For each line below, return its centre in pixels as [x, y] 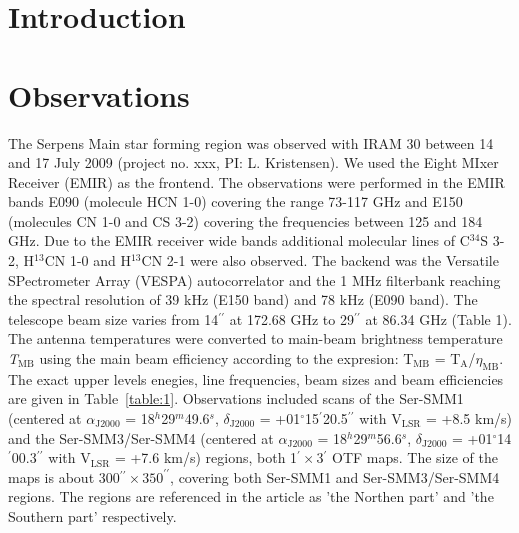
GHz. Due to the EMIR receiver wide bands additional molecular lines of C [239, 240]
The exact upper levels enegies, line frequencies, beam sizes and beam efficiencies [256, 378]
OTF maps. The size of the [414, 457]
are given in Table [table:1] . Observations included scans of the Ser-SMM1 [236, 398]
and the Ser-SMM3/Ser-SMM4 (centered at [141, 437]
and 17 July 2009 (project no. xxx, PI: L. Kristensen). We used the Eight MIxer [253, 162]
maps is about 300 [64, 476]
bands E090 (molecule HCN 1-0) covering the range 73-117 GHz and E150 [235, 201]
